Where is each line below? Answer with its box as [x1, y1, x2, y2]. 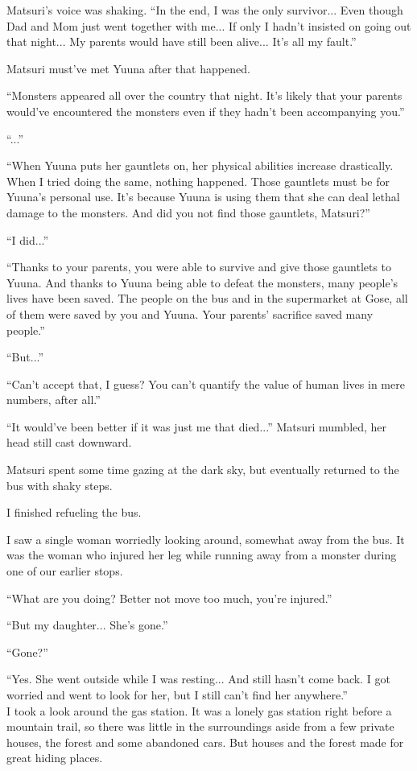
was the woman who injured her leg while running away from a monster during [6, 546, 397, 563]
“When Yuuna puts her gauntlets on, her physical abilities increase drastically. [6, 157, 394, 174]
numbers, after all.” [6, 391, 101, 408]
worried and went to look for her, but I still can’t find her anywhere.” [6, 686, 348, 703]
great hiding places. [6, 749, 103, 766]
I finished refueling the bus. [6, 504, 142, 521]
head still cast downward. [6, 434, 132, 451]
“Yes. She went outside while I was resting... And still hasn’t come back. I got [6, 670, 390, 687]
